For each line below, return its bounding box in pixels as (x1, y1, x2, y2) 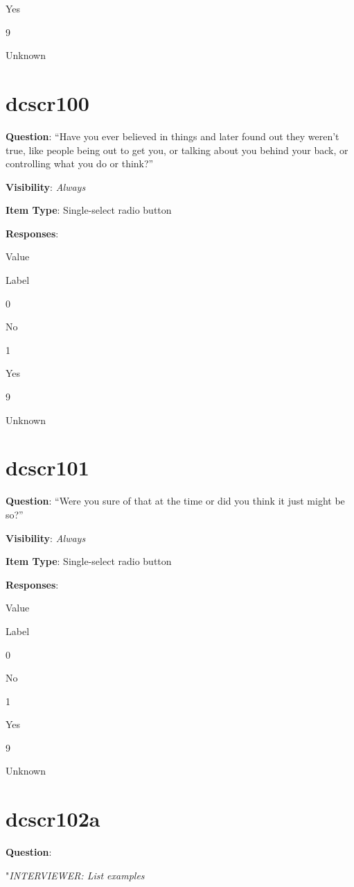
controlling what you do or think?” (6, 156, 154, 171)
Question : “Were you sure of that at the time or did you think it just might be (6, 493, 345, 508)
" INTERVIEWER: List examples (6, 868, 145, 882)
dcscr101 (6, 453, 89, 482)
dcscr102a (6, 804, 100, 833)
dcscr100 (6, 88, 89, 117)
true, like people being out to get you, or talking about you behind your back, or (6, 142, 348, 157)
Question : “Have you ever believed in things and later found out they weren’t (6, 128, 339, 143)
